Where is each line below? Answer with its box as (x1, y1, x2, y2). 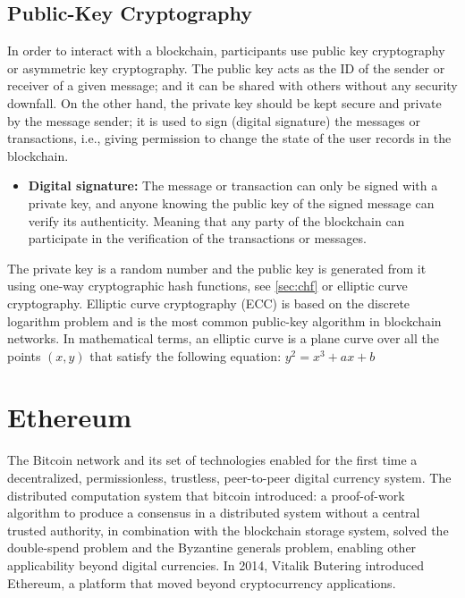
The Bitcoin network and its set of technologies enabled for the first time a (7, 451, 418, 469)
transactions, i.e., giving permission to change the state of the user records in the (7, 129, 452, 147)
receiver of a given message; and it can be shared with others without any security (7, 76, 458, 95)
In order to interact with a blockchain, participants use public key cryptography (7, 41, 445, 60)
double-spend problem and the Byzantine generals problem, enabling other (7, 538, 417, 557)
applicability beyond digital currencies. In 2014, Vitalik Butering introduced (7, 555, 425, 574)
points (7, 346, 41, 365)
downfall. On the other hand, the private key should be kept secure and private (7, 93, 442, 112)
